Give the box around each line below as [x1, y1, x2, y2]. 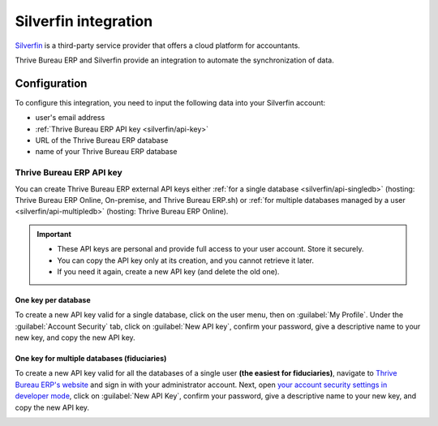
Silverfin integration [15, 12, 153, 30]
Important [36, 229, 72, 239]
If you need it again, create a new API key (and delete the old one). [57, 266, 280, 276]
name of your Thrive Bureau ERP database [35, 147, 178, 157]
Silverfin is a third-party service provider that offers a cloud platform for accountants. [15, 41, 300, 50]
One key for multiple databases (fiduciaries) [15, 354, 167, 364]
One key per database [15, 295, 91, 304]
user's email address [35, 113, 105, 123]
